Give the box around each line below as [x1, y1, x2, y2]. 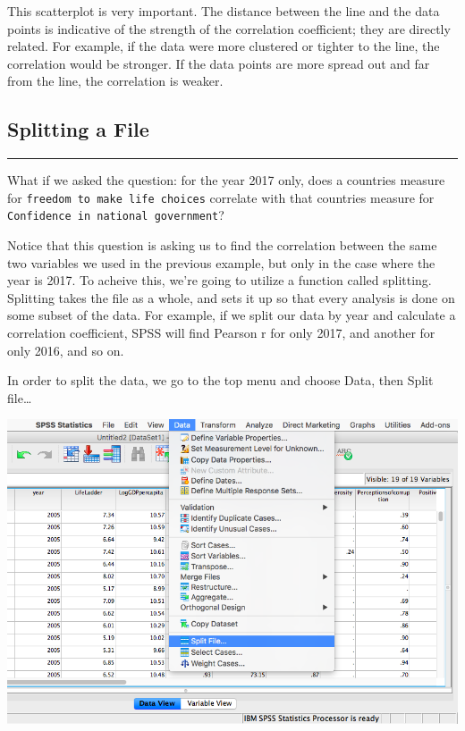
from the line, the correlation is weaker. [7, 71, 224, 90]
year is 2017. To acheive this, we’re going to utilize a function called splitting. [7, 271, 432, 290]
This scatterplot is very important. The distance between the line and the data [7, 2, 440, 20]
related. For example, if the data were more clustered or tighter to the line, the [7, 37, 440, 55]
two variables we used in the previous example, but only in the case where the [7, 253, 435, 272]
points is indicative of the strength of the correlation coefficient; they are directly [7, 19, 451, 38]
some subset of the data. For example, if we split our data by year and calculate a [7, 306, 456, 324]
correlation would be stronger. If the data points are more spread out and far [7, 54, 430, 72]
